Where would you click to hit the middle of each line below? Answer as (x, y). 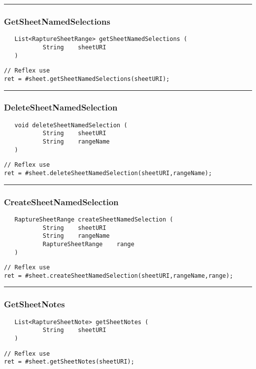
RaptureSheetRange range (88, 244)
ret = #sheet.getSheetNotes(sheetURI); (69, 362)
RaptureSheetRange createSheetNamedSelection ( (94, 219)
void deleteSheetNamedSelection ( (71, 125)
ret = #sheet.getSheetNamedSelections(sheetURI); (87, 79)
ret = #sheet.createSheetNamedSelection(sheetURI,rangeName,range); (119, 276)
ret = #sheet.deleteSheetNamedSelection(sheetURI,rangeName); (108, 173)
